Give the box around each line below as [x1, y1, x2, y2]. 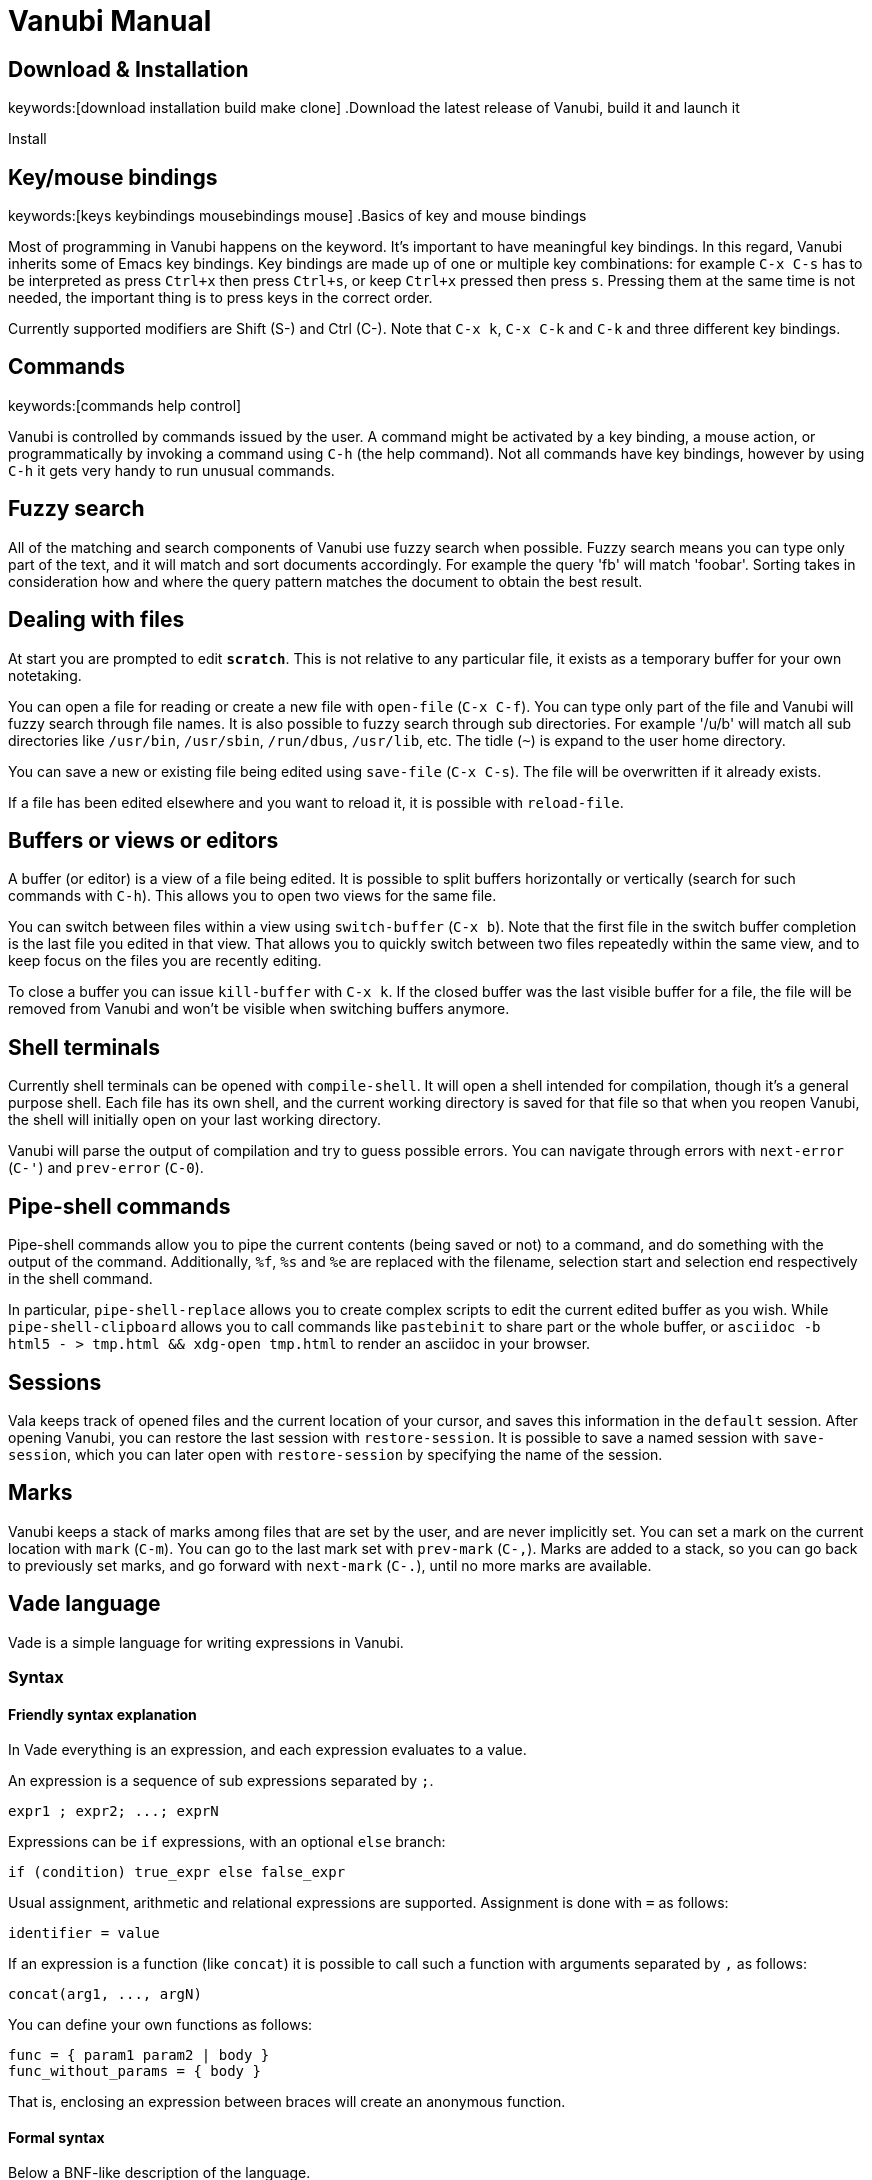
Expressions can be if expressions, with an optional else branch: [8, 1833, 446, 1851]
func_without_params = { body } [8, 2063, 261, 2080]
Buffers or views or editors [8, 827, 279, 853]
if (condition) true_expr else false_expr [8, 1864, 346, 1881]
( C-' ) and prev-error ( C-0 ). [8, 1159, 204, 1177]
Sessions [8, 1369, 102, 1395]
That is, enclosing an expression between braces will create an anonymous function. [8, 2093, 566, 2111]
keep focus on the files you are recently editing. [8, 952, 322, 970]
